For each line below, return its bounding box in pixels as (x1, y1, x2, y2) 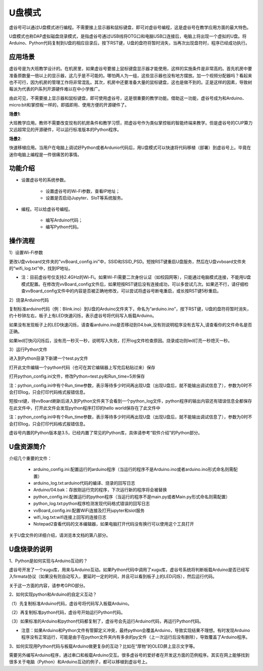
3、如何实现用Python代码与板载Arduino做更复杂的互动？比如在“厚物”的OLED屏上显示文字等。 (9, 643, 198, 649)
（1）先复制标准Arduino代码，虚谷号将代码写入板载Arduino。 (9, 600, 132, 606)
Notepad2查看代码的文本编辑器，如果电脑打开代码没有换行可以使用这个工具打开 (33, 521, 194, 527)
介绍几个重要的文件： (9, 455, 52, 461)
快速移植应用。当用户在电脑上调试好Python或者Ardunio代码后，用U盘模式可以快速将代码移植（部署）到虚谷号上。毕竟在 (9, 144, 251, 151)
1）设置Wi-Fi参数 (9, 249, 43, 256)
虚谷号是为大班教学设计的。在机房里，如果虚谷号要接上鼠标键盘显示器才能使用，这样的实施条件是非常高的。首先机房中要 (9, 66, 252, 72)
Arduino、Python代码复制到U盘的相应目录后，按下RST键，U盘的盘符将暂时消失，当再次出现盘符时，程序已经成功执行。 (9, 40, 250, 46)
